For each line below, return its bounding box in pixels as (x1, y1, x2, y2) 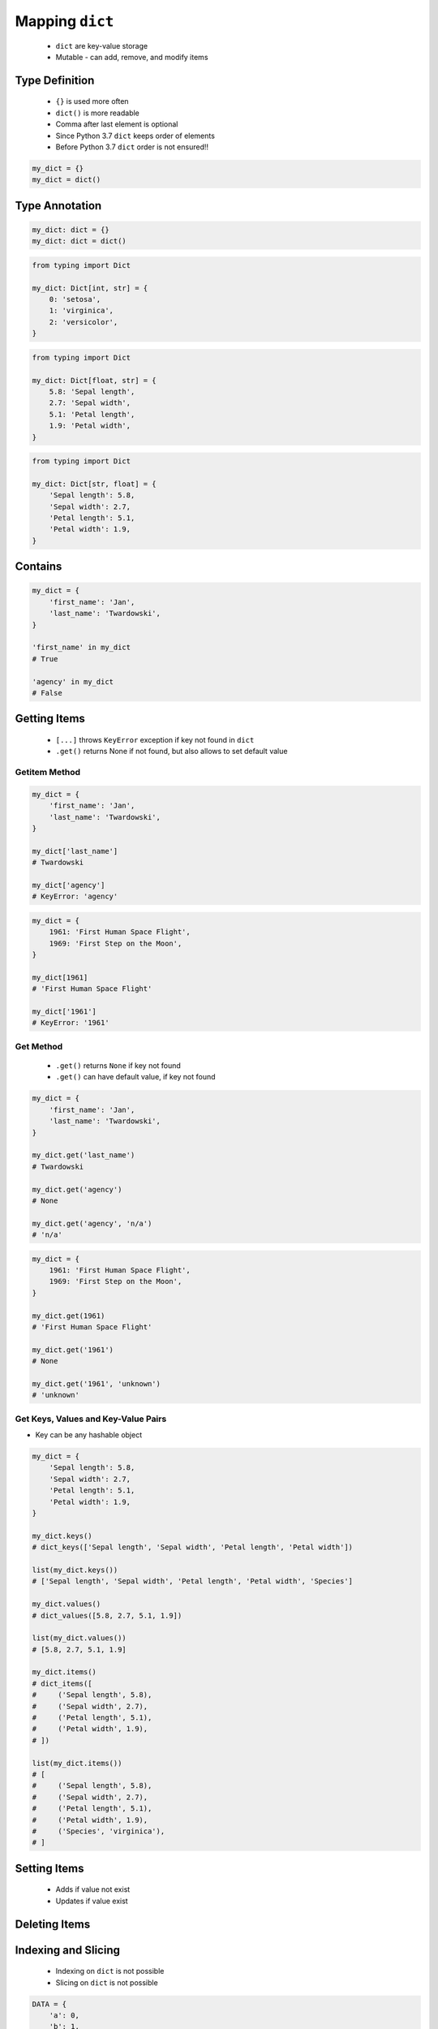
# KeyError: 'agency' (32, 892, 118, 901)
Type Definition (15, 73, 95, 87)
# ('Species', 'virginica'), (32, 1826, 165, 1836)
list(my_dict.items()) (32, 1758, 122, 1768)
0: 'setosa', (49, 295, 101, 304)
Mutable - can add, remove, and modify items (55, 52, 208, 62)
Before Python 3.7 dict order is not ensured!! (55, 142, 208, 152)
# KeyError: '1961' (32, 1019, 109, 1027)
